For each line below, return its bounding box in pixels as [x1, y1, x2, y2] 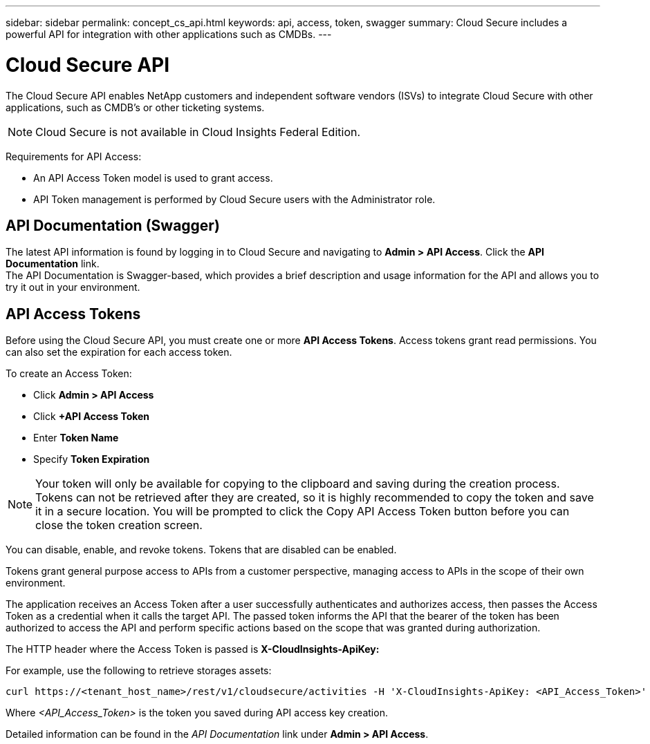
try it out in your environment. [6, 281, 140, 294]
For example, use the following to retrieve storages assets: [6, 665, 272, 677]
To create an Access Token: [6, 368, 132, 380]
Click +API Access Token [33, 410, 150, 423]
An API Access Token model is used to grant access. [33, 171, 273, 184]
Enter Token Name [33, 432, 119, 444]
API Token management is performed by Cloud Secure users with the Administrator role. [33, 193, 436, 205]
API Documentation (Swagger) [6, 216, 220, 234]
